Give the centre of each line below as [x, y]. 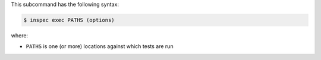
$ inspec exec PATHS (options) [69, 20]
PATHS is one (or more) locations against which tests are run [100, 46]
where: [20, 35]
